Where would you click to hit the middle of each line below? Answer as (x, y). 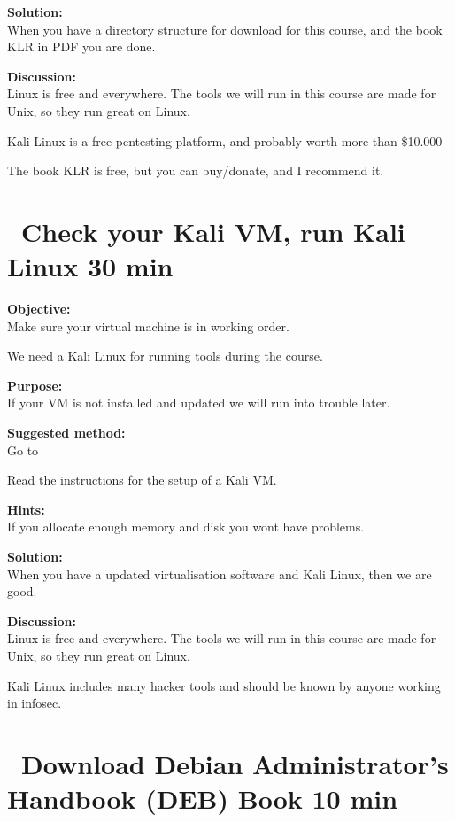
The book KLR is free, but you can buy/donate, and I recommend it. (196, 171)
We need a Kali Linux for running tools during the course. (165, 356)
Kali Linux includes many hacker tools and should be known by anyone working (224, 685)
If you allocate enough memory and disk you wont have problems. (186, 527)
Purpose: (35, 385)
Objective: (39, 309)
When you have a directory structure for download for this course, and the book (225, 29)
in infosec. (35, 703)
